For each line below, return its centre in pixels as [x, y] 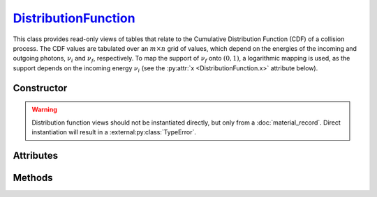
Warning [44, 110]
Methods [33, 178]
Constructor [40, 88]
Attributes [36, 156]
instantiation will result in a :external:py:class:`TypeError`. [114, 132]
